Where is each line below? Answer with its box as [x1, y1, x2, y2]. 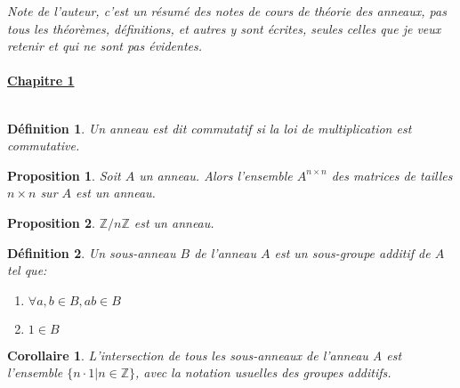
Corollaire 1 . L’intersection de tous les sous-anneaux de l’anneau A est [7, 345, 402, 364]
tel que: [7, 261, 47, 279]
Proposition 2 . [7, 213, 95, 231]
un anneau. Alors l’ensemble [139, 166, 293, 184]
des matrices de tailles [331, 166, 453, 184]
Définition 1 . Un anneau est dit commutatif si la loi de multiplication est [7, 118, 412, 137]
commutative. [7, 136, 80, 155]
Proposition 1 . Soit [7, 166, 121, 184]
